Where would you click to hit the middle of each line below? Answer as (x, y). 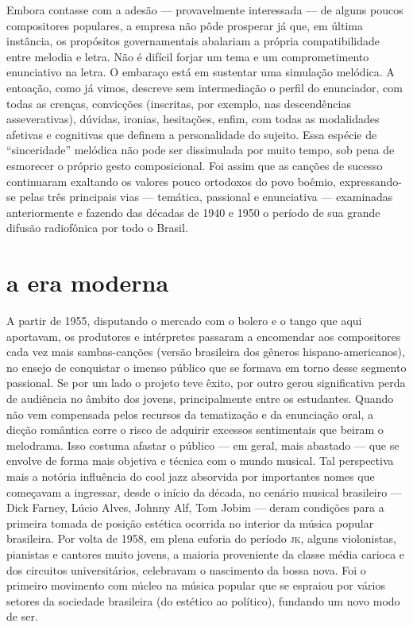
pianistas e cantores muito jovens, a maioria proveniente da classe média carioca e (206, 553)
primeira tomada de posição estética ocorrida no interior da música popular (190, 522)
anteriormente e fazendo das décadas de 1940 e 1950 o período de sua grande (193, 212)
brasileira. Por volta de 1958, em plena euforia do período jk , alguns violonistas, (201, 538)
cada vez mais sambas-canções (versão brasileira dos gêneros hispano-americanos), (206, 352)
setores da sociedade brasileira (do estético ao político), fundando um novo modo (203, 600)
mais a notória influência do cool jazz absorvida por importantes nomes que (191, 476)
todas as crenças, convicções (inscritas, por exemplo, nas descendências (179, 103)
